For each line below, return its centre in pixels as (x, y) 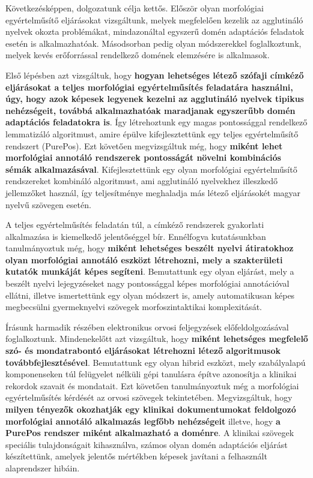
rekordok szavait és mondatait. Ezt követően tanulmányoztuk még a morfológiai (152, 385)
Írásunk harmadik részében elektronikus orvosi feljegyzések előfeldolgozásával (147, 327)
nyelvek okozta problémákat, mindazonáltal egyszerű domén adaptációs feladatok (155, 31)
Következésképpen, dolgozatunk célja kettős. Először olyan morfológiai (135, 8)
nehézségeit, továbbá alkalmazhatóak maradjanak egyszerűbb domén (150, 110)
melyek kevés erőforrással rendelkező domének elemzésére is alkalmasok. (138, 55)
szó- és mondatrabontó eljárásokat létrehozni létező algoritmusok (143, 351)
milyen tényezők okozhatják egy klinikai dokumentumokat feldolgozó (151, 409)
